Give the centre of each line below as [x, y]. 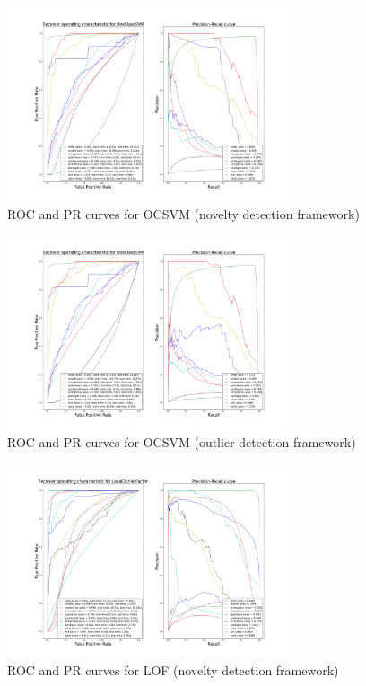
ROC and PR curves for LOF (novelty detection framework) [173, 670]
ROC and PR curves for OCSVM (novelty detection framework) [183, 213]
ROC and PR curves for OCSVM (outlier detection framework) [182, 442]
